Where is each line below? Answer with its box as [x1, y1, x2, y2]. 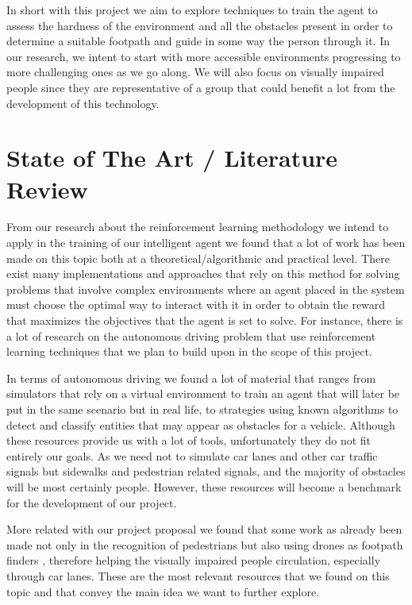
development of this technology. [6, 94, 160, 111]
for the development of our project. [6, 494, 177, 511]
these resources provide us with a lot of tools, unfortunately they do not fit [6, 432, 372, 449]
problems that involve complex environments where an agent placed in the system [6, 280, 405, 297]
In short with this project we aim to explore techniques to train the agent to [6, 2, 378, 17]
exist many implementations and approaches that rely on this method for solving [6, 265, 400, 282]
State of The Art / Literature [6, 141, 338, 174]
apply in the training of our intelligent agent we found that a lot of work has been [6, 234, 406, 251]
